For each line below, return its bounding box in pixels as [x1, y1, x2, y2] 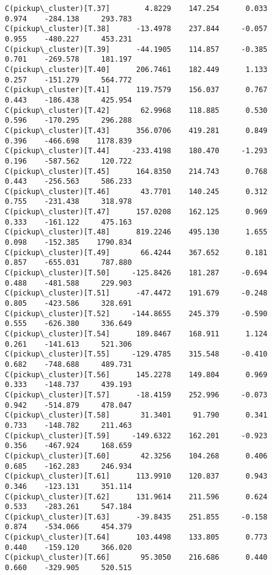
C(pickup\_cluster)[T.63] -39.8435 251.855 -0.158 [5, 512, 268, 521]
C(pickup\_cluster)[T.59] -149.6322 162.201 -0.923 [5, 431, 268, 440]
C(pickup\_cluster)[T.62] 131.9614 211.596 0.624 [5, 492, 268, 501]
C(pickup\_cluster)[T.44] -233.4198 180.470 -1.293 [5, 146, 268, 156]
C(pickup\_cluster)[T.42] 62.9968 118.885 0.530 [5, 106, 268, 115]
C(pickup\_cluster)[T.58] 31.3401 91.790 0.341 [5, 411, 268, 420]
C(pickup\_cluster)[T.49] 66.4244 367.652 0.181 [5, 248, 268, 257]
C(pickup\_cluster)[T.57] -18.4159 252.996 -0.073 [5, 390, 268, 399]
